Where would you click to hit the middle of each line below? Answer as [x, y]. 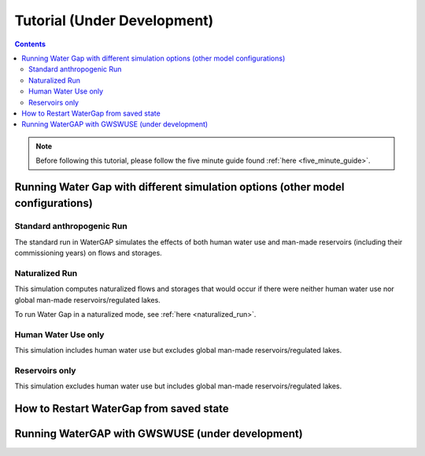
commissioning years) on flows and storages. [89, 253]
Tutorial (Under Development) [114, 20]
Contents [30, 44]
